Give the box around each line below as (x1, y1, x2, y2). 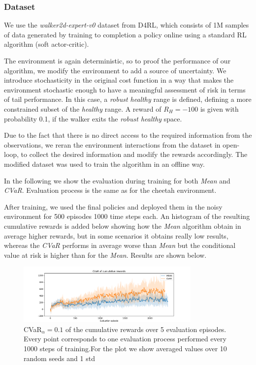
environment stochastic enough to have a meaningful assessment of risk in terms (4, 84, 246, 94)
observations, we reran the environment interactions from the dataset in (4, 139, 221, 150)
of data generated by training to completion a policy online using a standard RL (4, 29, 247, 39)
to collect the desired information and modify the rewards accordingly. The (21, 149, 248, 159)
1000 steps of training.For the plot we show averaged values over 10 (24, 343, 227, 353)
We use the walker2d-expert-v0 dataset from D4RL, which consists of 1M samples (4, 20, 249, 30)
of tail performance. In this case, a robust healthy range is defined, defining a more (4, 94, 252, 104)
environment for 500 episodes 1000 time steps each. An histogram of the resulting (4, 211, 250, 221)
